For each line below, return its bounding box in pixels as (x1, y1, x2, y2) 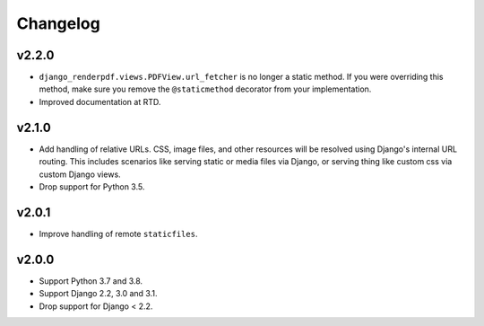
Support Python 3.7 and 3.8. (39, 275, 143, 286)
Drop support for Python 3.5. (39, 181, 145, 192)
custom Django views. (39, 169, 121, 180)
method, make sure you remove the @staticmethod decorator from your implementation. (39, 84, 372, 94)
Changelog (16, 13, 100, 33)
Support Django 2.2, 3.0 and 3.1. (39, 288, 158, 299)
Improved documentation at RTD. (39, 96, 161, 107)
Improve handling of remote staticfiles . (39, 228, 198, 239)
